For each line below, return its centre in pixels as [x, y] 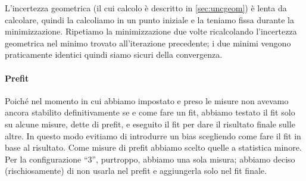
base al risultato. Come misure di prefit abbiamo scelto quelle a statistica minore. [153, 147]
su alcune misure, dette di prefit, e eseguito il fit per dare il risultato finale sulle [150, 124]
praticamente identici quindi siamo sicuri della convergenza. [114, 54]
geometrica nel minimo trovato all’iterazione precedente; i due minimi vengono [148, 43]
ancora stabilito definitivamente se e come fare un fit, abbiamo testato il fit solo [150, 112]
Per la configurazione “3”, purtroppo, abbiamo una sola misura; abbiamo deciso [150, 159]
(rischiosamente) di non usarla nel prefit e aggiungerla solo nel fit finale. [136, 171]
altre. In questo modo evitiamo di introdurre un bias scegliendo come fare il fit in [153, 135]
